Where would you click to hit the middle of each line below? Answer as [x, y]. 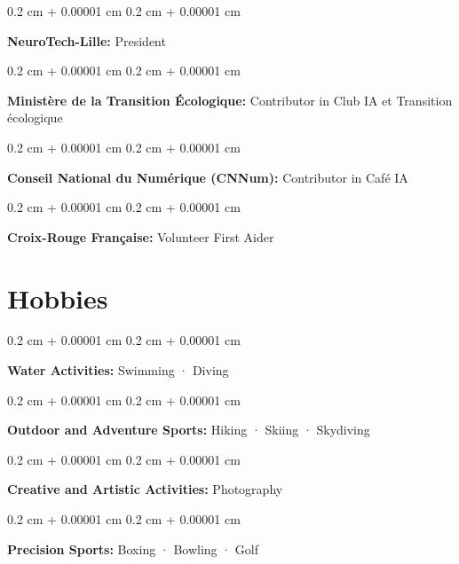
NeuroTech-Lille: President [87, 40]
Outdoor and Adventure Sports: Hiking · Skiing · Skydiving [189, 430]
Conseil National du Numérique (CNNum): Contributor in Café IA [208, 177]
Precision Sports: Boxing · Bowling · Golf [133, 548]
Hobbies [58, 298]
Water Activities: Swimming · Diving [118, 370]
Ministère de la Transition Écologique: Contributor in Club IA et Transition [230, 100]
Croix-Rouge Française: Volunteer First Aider [141, 236]
